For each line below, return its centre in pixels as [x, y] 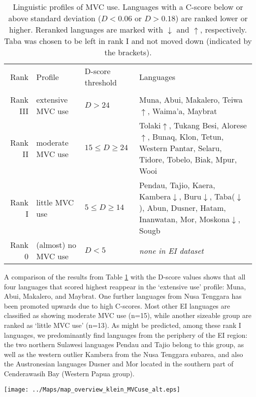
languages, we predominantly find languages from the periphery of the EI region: [126, 335]
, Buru [190, 196]
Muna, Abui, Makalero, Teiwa [191, 99]
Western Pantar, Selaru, [180, 148]
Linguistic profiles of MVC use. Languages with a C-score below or [128, 7]
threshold [101, 82]
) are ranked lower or [211, 18]
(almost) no [56, 245]
